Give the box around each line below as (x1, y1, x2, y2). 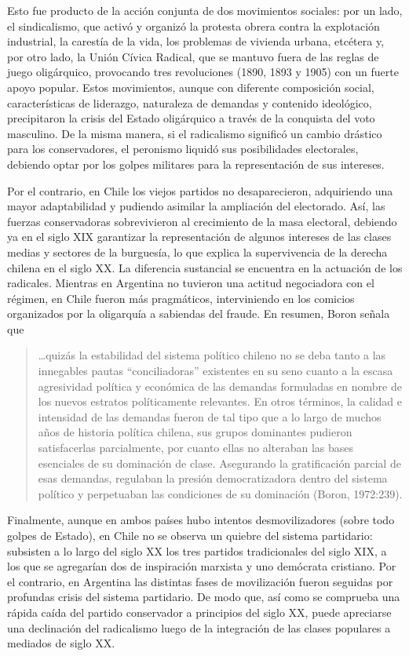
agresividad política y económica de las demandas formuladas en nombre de (38, 377, 402, 394)
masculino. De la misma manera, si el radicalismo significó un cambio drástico (7, 125, 382, 141)
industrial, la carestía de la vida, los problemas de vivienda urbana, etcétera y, (7, 33, 385, 49)
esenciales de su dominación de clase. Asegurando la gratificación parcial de (38, 454, 401, 471)
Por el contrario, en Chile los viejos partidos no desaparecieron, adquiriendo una (7, 182, 393, 199)
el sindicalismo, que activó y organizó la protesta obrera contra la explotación (7, 17, 380, 34)
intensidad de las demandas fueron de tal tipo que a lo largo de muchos (38, 408, 382, 425)
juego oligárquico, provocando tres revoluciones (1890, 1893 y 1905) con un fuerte (7, 64, 399, 80)
